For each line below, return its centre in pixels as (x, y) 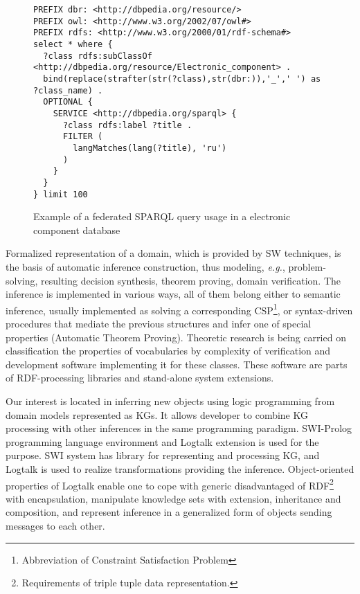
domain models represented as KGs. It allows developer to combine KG (157, 414)
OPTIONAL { (68, 102)
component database (77, 229)
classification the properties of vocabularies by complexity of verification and (168, 351)
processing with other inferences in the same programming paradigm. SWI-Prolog (179, 428)
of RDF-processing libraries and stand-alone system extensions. (140, 378)
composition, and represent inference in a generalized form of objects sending (169, 512)
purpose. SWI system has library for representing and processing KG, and (163, 455)
